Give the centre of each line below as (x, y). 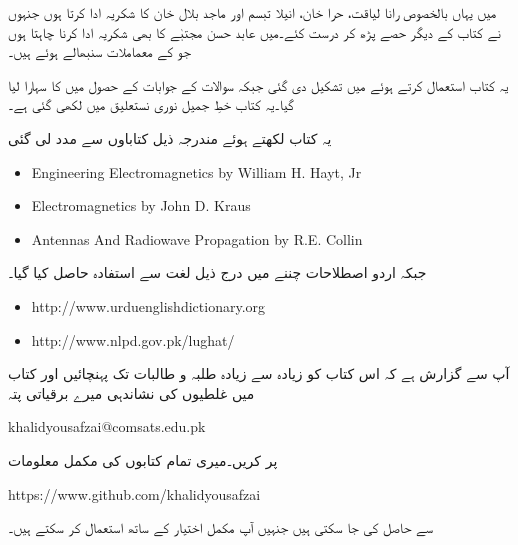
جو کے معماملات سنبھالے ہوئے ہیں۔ (99, 51)
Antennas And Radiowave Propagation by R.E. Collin (197, 238)
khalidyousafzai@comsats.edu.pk (107, 426)
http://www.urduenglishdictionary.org (148, 305)
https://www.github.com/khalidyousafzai (134, 493)
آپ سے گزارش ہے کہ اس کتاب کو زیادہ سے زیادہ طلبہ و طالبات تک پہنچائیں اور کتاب (259, 373)
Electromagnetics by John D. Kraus (141, 205)
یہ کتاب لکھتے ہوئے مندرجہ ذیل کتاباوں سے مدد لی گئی (170, 137)
